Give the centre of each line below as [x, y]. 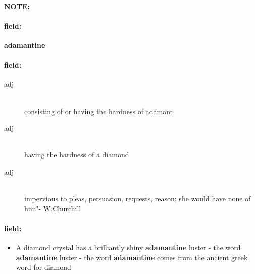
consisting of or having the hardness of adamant [99, 111]
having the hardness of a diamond [77, 155]
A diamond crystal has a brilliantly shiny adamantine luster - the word [128, 248]
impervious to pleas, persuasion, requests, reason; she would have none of [138, 199]
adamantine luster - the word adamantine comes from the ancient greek [132, 257]
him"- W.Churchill [53, 208]
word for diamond [43, 267]
